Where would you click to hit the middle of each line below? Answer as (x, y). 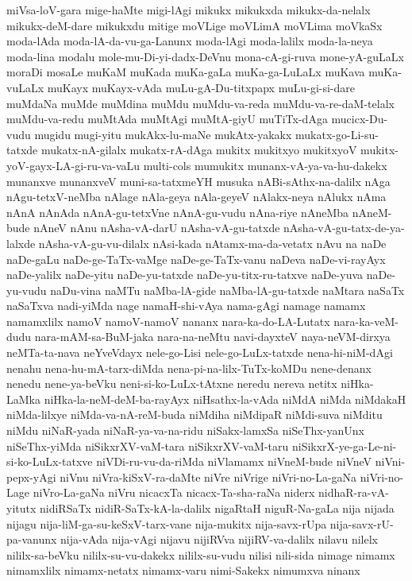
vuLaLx (25, 87)
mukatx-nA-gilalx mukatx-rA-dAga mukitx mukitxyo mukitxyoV (199, 150)
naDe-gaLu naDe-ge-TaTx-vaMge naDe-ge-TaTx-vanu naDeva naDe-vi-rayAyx (196, 259)
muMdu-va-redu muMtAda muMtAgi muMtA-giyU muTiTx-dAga (167, 119)
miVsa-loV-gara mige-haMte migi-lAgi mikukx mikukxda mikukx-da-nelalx (189, 10)
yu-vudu (27, 290)
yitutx (21, 508)
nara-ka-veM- (366, 321)
